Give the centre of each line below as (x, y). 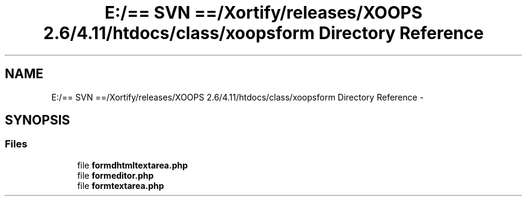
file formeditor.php (116, 175)
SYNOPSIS (38, 120)
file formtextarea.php (121, 185)
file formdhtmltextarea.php (133, 165)
